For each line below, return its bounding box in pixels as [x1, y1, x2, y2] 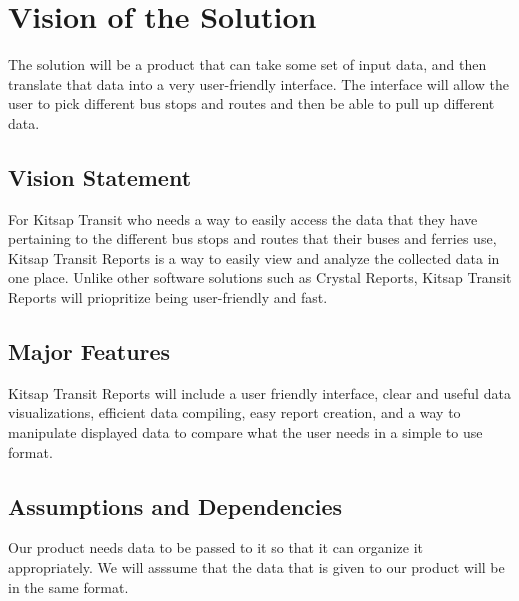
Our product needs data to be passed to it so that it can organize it [8, 537, 423, 558]
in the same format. [8, 576, 129, 597]
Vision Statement [8, 161, 192, 192]
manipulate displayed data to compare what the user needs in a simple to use [8, 422, 483, 443]
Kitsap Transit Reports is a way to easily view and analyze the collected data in [8, 247, 500, 268]
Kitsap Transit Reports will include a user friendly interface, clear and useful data [8, 382, 511, 403]
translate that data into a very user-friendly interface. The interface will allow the [8, 73, 509, 94]
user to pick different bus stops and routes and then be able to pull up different [8, 93, 495, 114]
